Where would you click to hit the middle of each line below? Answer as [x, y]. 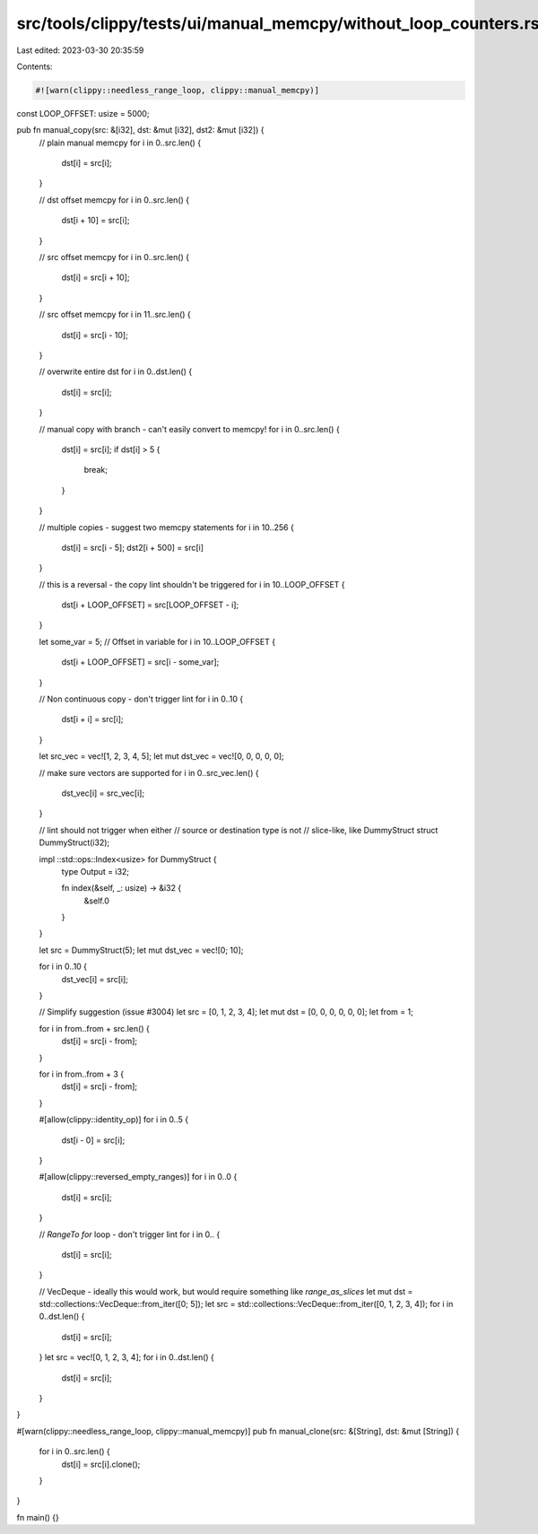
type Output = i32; [95, 871]
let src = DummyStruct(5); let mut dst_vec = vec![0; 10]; [141, 950]
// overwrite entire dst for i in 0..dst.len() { [116, 371]
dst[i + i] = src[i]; [93, 719]
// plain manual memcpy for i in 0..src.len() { [120, 143]
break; [95, 470]
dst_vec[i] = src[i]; [95, 979]
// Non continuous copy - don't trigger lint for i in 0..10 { [141, 699]
